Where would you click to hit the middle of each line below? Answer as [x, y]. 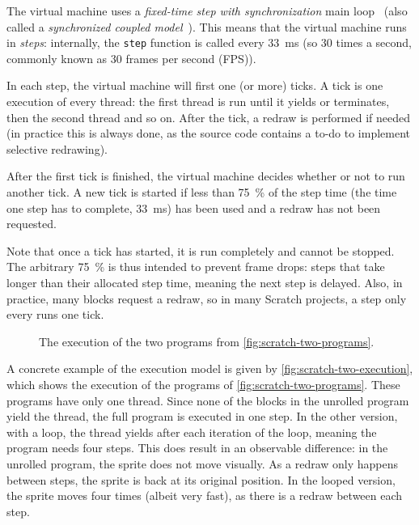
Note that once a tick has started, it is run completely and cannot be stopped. [201, 250]
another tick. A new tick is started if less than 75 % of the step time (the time [202, 192]
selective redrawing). [57, 148]
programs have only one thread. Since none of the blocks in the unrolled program [208, 400]
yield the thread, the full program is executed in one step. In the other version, [202, 416]
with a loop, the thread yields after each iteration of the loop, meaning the [192, 432]
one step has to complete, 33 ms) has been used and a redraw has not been [194, 207]
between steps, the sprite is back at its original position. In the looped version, [201, 479]
